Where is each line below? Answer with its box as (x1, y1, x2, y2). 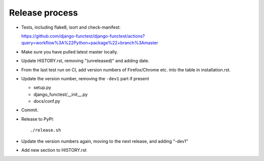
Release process (9, 7, 78, 18)
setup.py (33, 85, 51, 90)
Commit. (21, 107, 39, 113)
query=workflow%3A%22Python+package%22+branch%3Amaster (21, 40, 158, 46)
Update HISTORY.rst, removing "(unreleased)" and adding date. (21, 58, 150, 64)
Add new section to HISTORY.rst (21, 147, 87, 153)
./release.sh (30, 127, 61, 133)
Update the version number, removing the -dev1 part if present (21, 75, 149, 81)
